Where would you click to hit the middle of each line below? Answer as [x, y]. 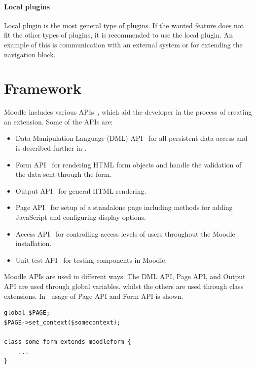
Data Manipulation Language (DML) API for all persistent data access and [131, 138]
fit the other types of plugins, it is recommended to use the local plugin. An [118, 35]
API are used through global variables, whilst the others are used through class [124, 286]
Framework [43, 88]
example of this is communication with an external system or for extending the [123, 44]
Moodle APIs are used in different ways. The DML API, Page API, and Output [125, 276]
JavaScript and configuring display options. [81, 217]
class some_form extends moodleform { [68, 342]
